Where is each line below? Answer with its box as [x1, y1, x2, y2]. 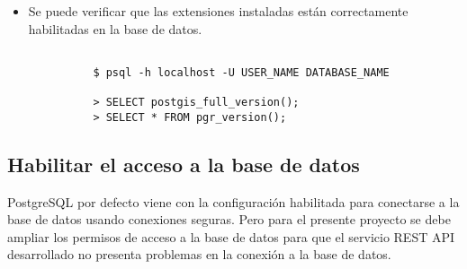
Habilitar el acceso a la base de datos [7, 150, 360, 178]
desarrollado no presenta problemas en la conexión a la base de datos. [7, 245, 391, 264]
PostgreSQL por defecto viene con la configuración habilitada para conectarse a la [7, 192, 460, 211]
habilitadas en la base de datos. [28, 19, 202, 38]
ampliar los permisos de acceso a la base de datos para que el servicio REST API [7, 227, 455, 246]
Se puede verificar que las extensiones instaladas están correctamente [28, 2, 409, 20]
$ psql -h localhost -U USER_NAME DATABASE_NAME [93, 65, 390, 79]
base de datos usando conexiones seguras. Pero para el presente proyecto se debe [7, 210, 451, 229]
